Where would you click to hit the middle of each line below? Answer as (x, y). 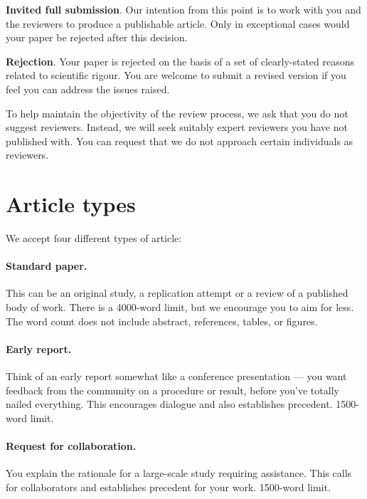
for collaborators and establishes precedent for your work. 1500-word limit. (168, 487)
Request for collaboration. (71, 446)
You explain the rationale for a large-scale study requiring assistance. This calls (179, 473)
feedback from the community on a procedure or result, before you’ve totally (172, 390)
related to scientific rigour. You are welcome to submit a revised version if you (176, 75)
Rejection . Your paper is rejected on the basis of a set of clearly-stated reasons (180, 61)
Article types (71, 204)
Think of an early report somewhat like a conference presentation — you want (176, 376)
